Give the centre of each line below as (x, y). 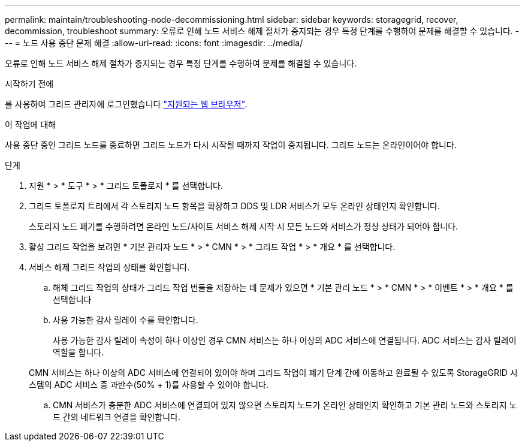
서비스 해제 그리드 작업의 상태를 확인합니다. (109, 267)
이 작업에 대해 (31, 124)
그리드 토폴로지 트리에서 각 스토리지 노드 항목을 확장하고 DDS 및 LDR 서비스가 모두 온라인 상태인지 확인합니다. (235, 206)
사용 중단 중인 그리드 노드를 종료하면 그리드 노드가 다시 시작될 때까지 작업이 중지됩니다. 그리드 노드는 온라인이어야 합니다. (231, 145)
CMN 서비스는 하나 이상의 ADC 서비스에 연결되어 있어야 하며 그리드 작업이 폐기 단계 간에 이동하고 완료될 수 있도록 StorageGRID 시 (273, 373)
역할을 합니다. (79, 352)
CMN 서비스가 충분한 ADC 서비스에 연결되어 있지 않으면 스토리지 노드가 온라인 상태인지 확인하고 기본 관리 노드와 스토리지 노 (285, 405)
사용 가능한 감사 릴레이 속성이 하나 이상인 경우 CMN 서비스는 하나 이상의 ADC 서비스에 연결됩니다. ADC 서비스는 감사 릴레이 (285, 340)
